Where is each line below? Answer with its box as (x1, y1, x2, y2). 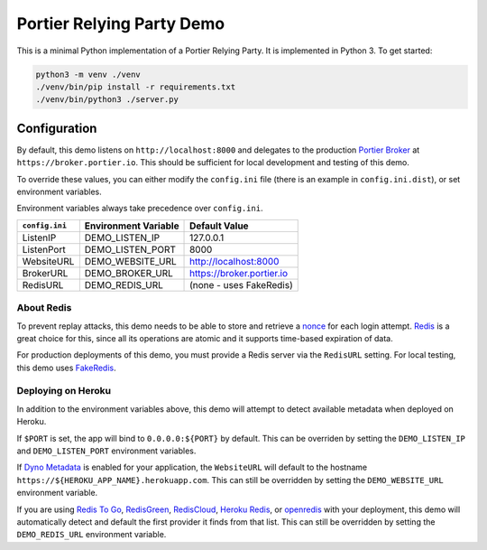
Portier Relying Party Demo (16, 14, 225, 33)
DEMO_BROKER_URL (84, 266, 173, 279)
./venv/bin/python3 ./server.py (35, 95, 179, 105)
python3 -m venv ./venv (35, 69, 142, 79)
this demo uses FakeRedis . (16, 362, 116, 373)
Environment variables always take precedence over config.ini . (16, 203, 263, 214)
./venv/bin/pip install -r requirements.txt (35, 81, 236, 92)
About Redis (16, 302, 72, 314)
